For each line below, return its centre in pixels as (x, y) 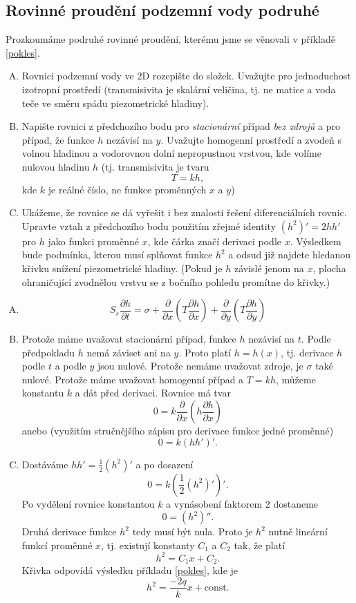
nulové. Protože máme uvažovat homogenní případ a (133, 379)
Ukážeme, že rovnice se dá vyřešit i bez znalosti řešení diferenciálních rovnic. (184, 212)
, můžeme (296, 379)
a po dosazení (165, 464)
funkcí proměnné (57, 545)
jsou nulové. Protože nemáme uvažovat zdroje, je (200, 366)
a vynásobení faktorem (214, 503)
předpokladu (48, 352)
